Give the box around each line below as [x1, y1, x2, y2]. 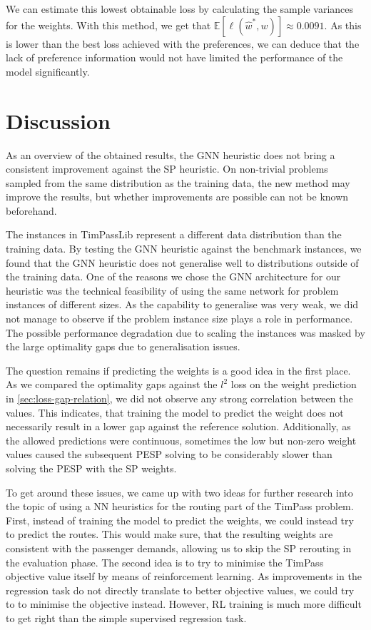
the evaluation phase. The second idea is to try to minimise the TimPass [6, 554, 324, 569]
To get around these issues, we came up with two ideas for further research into [6, 484, 353, 499]
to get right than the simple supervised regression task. [6, 610, 247, 625]
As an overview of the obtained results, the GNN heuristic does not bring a [6, 147, 335, 162]
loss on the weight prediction [230, 377, 357, 392]
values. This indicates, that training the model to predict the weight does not [6, 405, 344, 420]
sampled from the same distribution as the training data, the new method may [6, 175, 350, 190]
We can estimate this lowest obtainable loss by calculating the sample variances [6, 1, 354, 16]
